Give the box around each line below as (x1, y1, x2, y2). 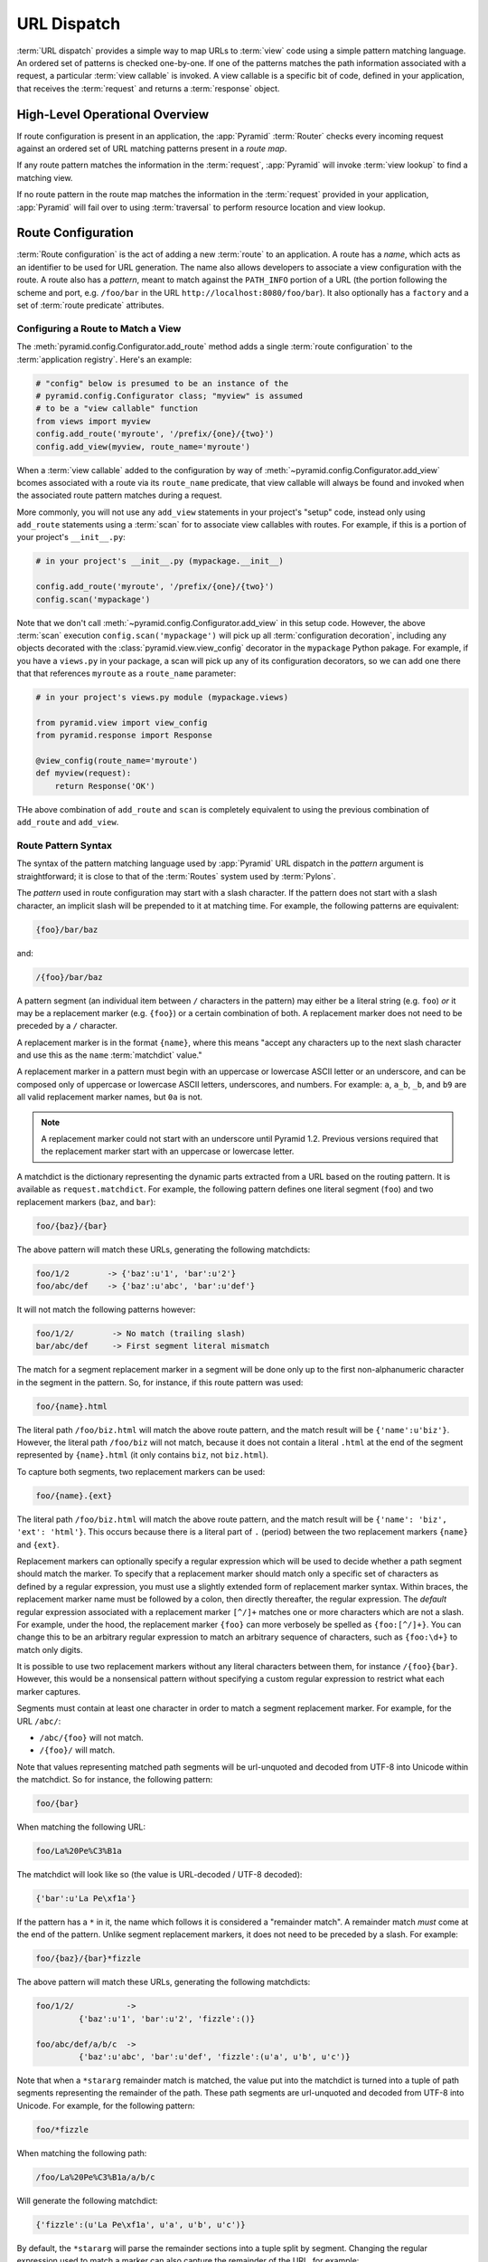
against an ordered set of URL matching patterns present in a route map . (16, 143, 287, 154)
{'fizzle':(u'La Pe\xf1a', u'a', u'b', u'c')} (35, 2219, 246, 2229)
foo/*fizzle (35, 2124, 89, 2134)
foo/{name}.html (35, 1401, 108, 1411)
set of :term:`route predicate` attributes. (16, 299, 164, 311)
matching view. (16, 172, 73, 183)
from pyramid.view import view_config (35, 718, 208, 727)
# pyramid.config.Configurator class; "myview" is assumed (35, 390, 303, 401)
